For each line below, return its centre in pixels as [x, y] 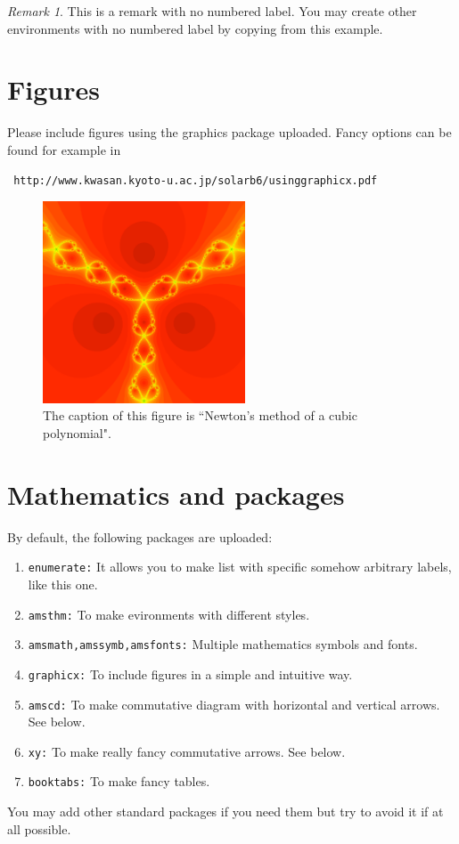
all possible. [39, 828]
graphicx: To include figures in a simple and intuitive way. [190, 674]
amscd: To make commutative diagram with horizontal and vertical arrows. [234, 704]
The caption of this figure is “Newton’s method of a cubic [200, 415]
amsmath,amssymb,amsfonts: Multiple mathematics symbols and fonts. [223, 644]
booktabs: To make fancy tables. [119, 781]
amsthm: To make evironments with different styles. [169, 614]
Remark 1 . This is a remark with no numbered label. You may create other [212, 11]
